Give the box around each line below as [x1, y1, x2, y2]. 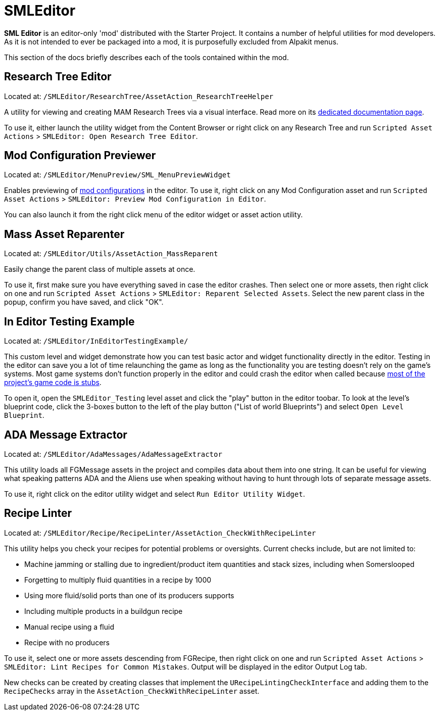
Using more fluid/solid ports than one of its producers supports [24, 591, 234, 600]
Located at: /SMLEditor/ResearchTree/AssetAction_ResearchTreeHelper [4, 91, 273, 101]
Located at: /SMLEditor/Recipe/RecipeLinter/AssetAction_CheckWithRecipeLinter [4, 528, 316, 537]
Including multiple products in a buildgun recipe [24, 606, 183, 615]
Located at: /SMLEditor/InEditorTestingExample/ [4, 337, 188, 346]
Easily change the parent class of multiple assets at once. [4, 265, 196, 274]
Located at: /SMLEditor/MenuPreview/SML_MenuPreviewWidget [4, 170, 231, 179]
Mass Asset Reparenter [4, 227, 125, 241]
